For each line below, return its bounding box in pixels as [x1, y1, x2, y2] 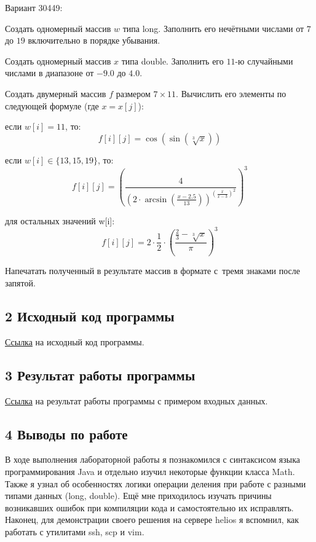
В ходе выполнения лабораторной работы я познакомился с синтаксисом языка [5, 453, 300, 466]
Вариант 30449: [5, 1, 63, 14]
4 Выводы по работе [5, 424, 128, 443]
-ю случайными [235, 54, 293, 67]
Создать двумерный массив [5, 87, 106, 100]
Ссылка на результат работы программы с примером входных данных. [5, 394, 268, 407]
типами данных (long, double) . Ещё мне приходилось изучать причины [5, 489, 272, 502]
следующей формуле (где [5, 99, 99, 112]
